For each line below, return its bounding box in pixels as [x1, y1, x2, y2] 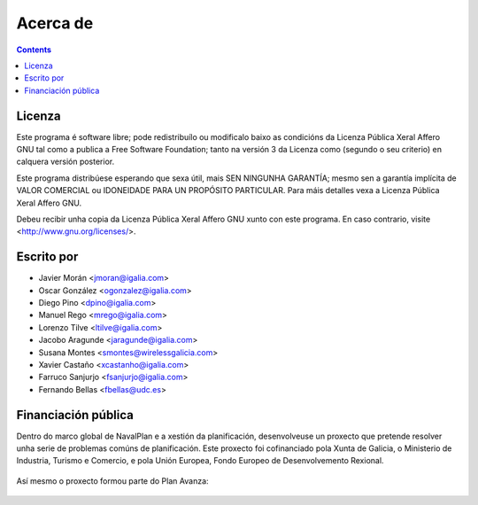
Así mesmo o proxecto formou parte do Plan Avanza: [16, 475, 209, 486]
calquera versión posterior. [16, 156, 115, 167]
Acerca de [16, 13, 94, 33]
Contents [16, 44, 52, 55]
